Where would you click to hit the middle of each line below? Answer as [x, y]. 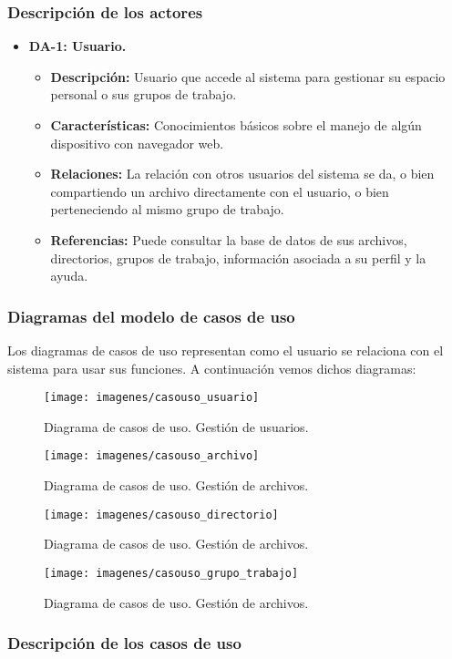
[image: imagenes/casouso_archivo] [152, 456]
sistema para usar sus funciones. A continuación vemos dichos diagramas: [212, 368]
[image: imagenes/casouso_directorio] [161, 515]
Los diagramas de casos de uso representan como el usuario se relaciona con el [226, 350]
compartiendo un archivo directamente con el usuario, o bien [220, 191]
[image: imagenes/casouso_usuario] [152, 398]
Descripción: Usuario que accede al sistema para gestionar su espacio [248, 76]
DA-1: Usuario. [77, 46]
